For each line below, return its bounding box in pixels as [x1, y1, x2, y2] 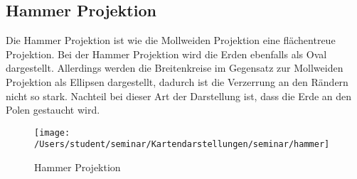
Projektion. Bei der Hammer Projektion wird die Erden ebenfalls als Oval [6, 46, 327, 61]
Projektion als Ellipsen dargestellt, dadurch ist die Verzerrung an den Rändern [6, 74, 348, 89]
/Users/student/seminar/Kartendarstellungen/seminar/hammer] [34, 139, 330, 150]
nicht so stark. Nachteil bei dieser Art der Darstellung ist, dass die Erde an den [6, 88, 352, 103]
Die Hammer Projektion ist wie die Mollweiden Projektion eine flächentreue [6, 33, 336, 48]
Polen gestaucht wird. [6, 102, 100, 117]
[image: [34, 127, 70, 138]
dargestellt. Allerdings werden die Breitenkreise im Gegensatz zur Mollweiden [6, 60, 343, 75]
